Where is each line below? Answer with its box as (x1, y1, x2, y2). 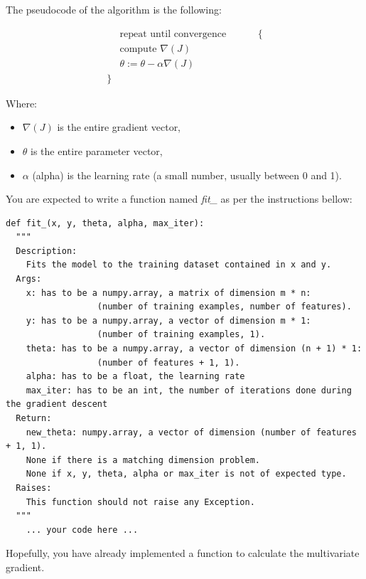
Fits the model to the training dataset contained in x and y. (26, 260, 332, 270)
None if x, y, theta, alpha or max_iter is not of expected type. (26, 469, 347, 479)
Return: (16, 413, 52, 423)
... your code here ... (26, 524, 139, 535)
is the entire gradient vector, (57, 119, 181, 134)
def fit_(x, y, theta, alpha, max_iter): (6, 218, 205, 228)
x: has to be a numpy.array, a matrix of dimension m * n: (26, 287, 311, 298)
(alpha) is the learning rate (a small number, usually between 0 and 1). (32, 167, 342, 182)
